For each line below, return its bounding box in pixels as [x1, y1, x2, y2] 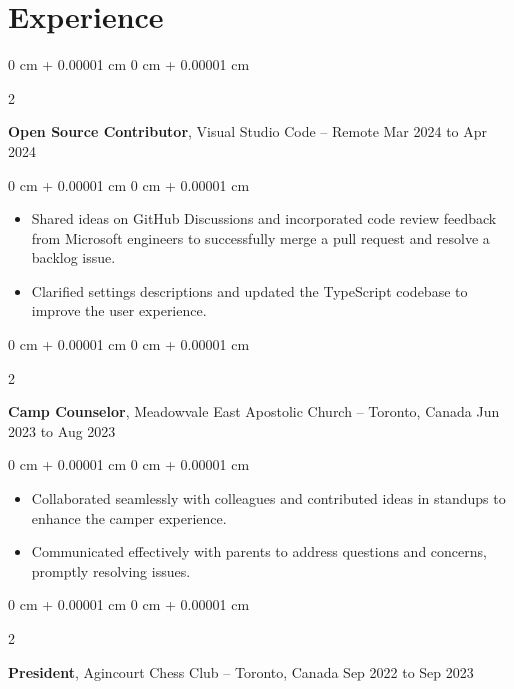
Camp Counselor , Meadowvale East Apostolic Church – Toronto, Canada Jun [8, 401, 500, 422]
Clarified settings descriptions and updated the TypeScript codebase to [31, 280, 468, 301]
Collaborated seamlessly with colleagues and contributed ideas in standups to [31, 488, 506, 509]
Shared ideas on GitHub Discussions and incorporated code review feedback [31, 208, 497, 229]
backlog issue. [31, 247, 116, 268]
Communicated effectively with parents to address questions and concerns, [31, 541, 487, 562]
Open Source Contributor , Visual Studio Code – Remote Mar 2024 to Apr [8, 121, 488, 142]
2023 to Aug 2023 [8, 420, 116, 441]
